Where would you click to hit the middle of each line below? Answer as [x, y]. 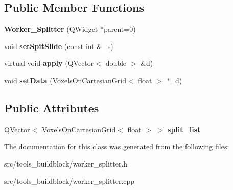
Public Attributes [52, 108]
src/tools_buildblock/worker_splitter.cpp [69, 181]
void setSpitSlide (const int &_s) [59, 46]
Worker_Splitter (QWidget [51, 29]
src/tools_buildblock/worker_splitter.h [66, 163]
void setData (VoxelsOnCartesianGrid [65, 80]
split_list [184, 129]
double [116, 63]
